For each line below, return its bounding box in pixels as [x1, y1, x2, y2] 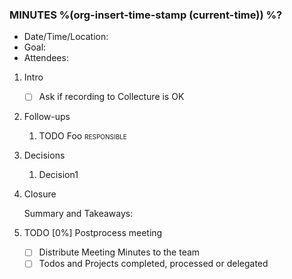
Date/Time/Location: [23, 31, 109, 43]
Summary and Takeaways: [23, 208, 134, 220]
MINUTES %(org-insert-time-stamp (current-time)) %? [9, 8, 283, 22]
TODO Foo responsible [38, 130, 127, 142]
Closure [23, 188, 57, 200]
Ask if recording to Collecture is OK [38, 91, 185, 103]
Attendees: [23, 52, 69, 64]
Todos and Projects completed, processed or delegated [38, 258, 269, 270]
